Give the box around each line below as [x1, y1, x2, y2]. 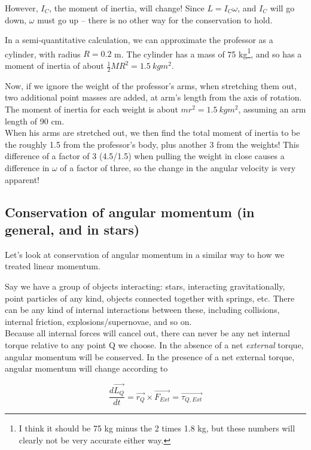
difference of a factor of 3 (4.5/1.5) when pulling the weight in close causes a [5, 150, 285, 162]
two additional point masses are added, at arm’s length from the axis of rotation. [5, 91, 302, 104]
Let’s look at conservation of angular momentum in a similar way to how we [5, 248, 285, 260]
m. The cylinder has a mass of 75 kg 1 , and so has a [114, 45, 302, 60]
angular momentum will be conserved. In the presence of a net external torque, [5, 350, 295, 363]
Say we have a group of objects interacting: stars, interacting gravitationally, [5, 279, 285, 292]
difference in [5, 162, 50, 174]
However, [5, 2, 38, 14]
